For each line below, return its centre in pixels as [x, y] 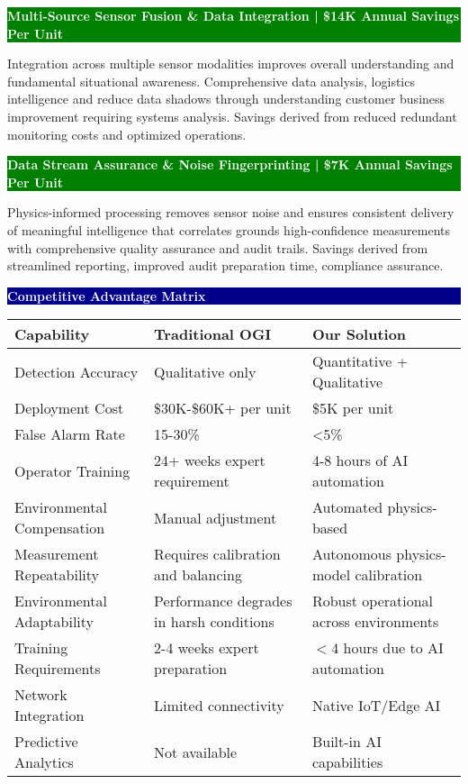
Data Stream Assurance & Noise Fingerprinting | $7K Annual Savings [230, 164]
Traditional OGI [213, 334]
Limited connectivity [219, 705]
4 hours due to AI [387, 648]
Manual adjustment [216, 517]
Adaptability [54, 622]
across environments [375, 622]
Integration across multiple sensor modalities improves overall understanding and [231, 64]
